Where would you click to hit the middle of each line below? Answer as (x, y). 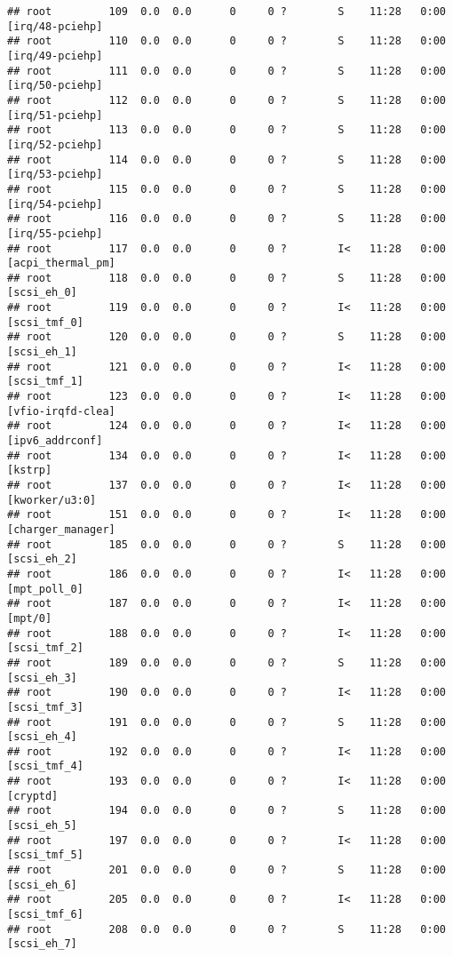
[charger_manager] (61, 529)
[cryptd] (33, 796)
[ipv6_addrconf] (55, 441)
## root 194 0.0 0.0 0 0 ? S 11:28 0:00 (226, 811)
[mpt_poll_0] (45, 589)
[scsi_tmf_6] (45, 915)
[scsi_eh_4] (42, 737)
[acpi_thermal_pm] (61, 263)
